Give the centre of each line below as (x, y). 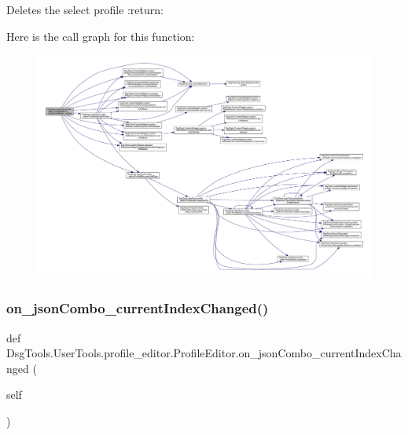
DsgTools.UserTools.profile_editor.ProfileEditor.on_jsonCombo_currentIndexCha (204, 353)
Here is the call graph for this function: (101, 36)
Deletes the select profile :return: (85, 9)
